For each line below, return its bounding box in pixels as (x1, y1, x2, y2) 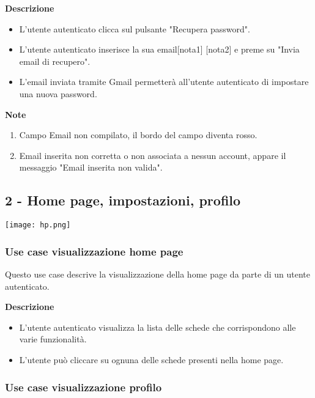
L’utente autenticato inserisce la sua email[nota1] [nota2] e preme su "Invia (19, 43, 300, 56)
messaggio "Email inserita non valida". (19, 161, 163, 174)
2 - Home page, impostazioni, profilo (5, 191, 241, 210)
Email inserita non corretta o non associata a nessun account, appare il (19, 149, 286, 161)
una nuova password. (19, 87, 97, 100)
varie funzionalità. (19, 333, 87, 345)
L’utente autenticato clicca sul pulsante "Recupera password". (19, 22, 250, 35)
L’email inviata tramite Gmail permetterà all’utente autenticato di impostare (19, 75, 309, 88)
